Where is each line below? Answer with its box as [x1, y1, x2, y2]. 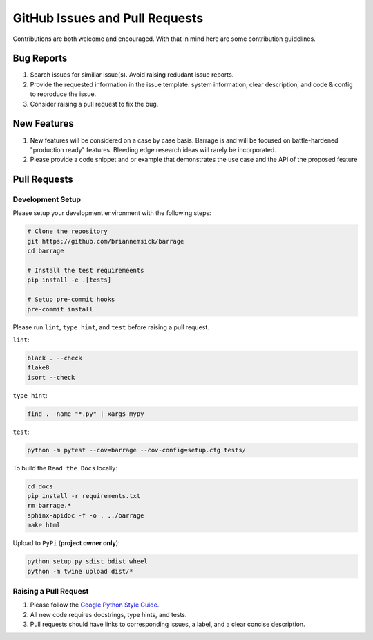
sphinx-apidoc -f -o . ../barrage [27, 511, 144, 519]
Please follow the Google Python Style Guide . [30, 601, 160, 609]
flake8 [27, 364, 50, 372]
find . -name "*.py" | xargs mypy [27, 410, 144, 418]
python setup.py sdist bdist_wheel [27, 558, 148, 565]
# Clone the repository [27, 228, 108, 235]
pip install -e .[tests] [27, 276, 112, 284]
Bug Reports [12, 53, 68, 64]
